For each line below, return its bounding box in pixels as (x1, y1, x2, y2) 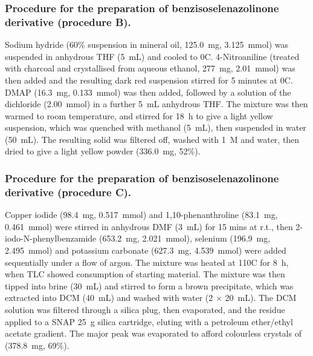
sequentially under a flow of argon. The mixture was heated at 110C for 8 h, (5, 255, 289, 268)
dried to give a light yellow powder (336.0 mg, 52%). (5, 145, 201, 157)
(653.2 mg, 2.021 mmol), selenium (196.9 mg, (98, 232, 271, 245)
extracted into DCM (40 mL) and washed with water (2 (5, 291, 213, 304)
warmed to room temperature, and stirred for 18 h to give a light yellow (5, 109, 273, 122)
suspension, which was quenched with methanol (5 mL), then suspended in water (5, 121, 306, 134)
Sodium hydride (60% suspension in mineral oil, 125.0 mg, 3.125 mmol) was (5, 38, 289, 51)
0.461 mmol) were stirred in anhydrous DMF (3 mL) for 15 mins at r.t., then (5, 220, 293, 232)
